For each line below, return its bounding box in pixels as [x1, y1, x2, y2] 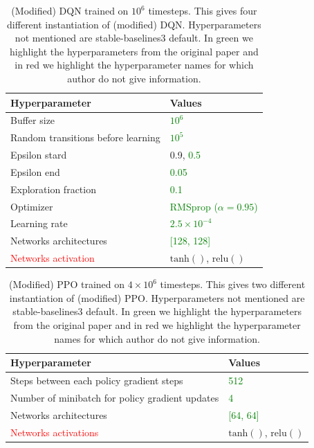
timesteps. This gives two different [160, 277, 306, 292]
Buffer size [10, 113, 55, 127]
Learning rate [10, 216, 68, 231]
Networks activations [10, 424, 99, 439]
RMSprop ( [169, 199, 218, 213]
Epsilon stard [10, 147, 67, 162]
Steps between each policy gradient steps [10, 373, 183, 388]
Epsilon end [10, 164, 60, 179]
